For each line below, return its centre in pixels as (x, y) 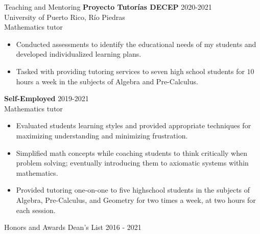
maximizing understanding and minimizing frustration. (102, 135)
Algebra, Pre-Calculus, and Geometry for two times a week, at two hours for (136, 200)
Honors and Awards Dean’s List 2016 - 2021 (73, 227)
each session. (36, 210)
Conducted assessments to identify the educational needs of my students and (136, 44)
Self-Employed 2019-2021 (46, 98)
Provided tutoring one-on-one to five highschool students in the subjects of (133, 190)
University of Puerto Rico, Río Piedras (65, 17)
